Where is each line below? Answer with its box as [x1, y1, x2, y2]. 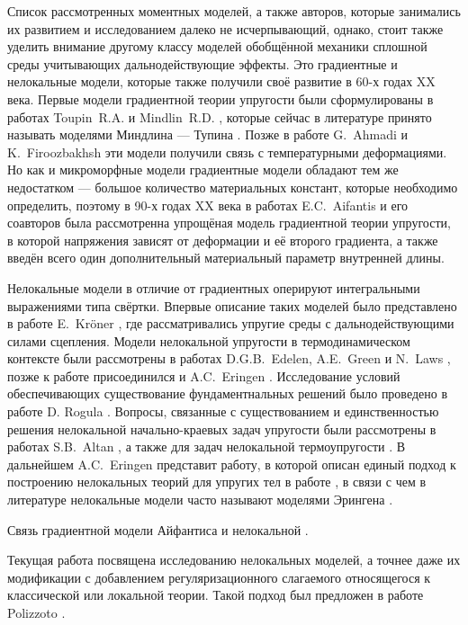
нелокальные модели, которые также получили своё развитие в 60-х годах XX [7, 72, 436, 91]
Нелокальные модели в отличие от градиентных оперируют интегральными [7, 278, 420, 297]
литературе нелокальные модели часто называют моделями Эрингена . [7, 490, 393, 509]
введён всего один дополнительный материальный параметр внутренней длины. [7, 248, 445, 267]
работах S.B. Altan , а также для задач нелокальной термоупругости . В [7, 437, 406, 456]
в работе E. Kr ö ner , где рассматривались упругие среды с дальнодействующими [7, 314, 454, 333]
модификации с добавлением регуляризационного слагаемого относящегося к [7, 567, 431, 586]
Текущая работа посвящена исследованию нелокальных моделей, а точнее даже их [7, 550, 461, 569]
